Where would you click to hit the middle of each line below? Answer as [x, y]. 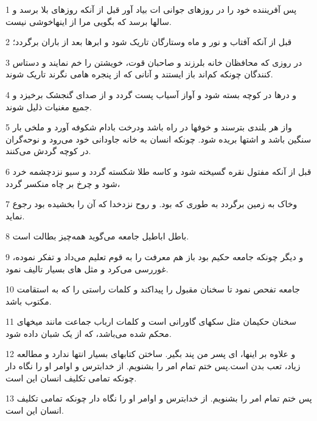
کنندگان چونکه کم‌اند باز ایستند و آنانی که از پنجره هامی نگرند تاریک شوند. [139, 74]
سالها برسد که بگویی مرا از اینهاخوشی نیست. [89, 21]
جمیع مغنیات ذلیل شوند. [49, 106]
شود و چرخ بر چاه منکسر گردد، [63, 183]
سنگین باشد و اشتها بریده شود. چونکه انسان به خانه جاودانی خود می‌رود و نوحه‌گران [158, 139]
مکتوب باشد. [29, 301]
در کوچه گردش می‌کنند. [48, 151]
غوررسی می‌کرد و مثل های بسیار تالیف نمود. [87, 268]
